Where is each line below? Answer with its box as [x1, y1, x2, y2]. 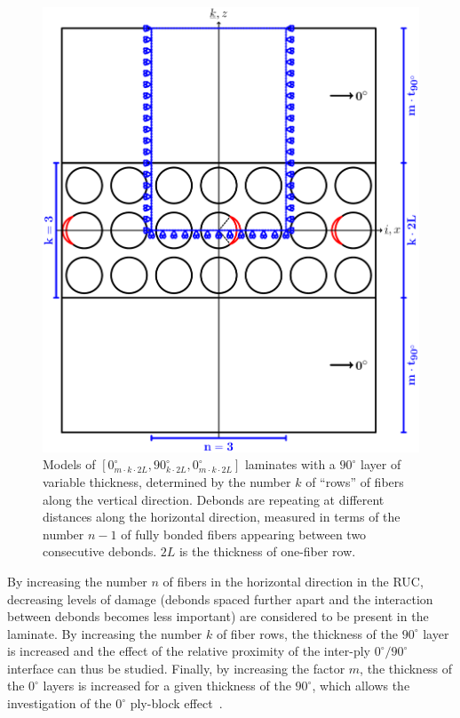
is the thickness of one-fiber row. [178, 542, 356, 561]
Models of [43, 455, 96, 474]
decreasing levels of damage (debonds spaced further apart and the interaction [7, 589, 433, 608]
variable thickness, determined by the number [43, 472, 291, 491]
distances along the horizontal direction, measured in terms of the [43, 507, 401, 526]
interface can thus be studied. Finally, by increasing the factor [7, 658, 345, 677]
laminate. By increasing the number [7, 624, 202, 642]
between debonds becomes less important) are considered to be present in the [7, 607, 429, 626]
